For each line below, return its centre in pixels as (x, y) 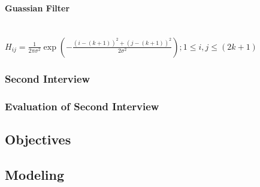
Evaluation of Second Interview (82, 106)
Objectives (38, 139)
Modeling (35, 174)
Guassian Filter (37, 8)
